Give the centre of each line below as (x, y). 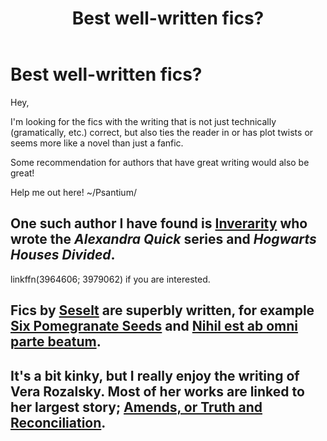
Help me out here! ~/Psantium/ (73, 192)
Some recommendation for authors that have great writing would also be (160, 162)
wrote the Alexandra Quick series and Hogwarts (163, 239)
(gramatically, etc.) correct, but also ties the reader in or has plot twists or (162, 132)
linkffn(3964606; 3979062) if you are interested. (110, 279)
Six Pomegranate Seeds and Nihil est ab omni (154, 326)
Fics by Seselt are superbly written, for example (162, 310)
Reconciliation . (58, 422)
